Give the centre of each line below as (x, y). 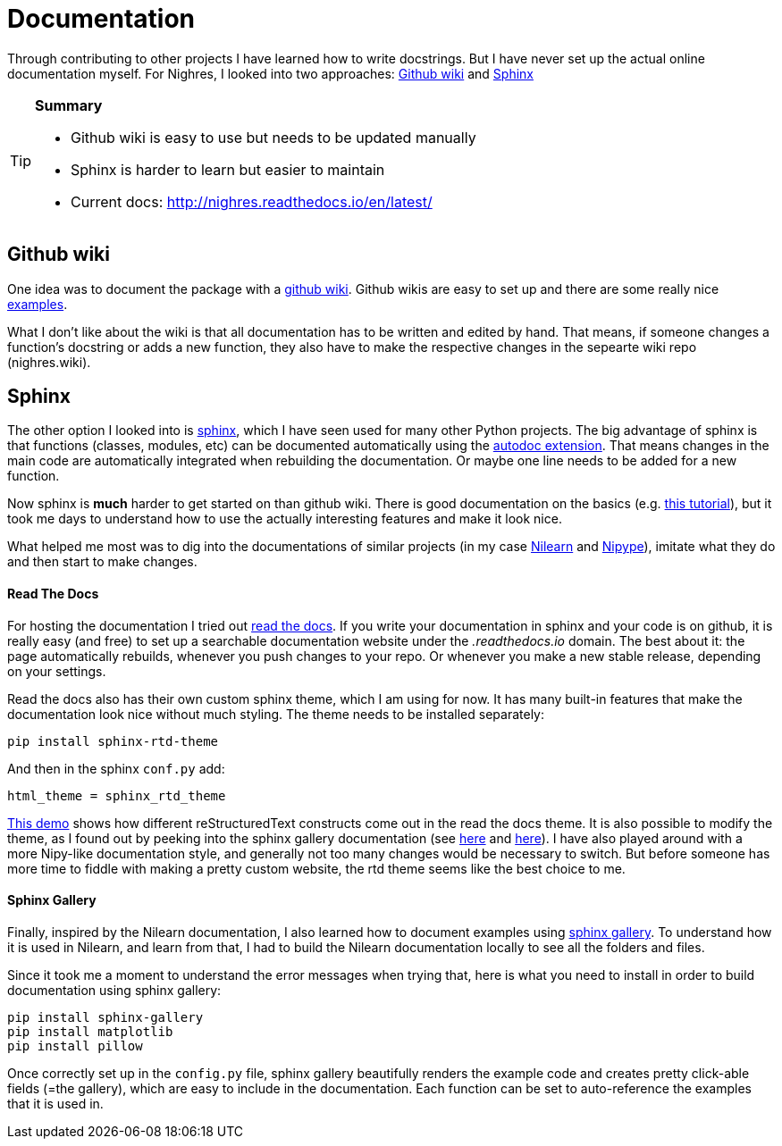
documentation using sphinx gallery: (114, 990)
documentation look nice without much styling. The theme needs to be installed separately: (276, 714)
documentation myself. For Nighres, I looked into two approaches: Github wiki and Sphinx (270, 73)
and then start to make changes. (102, 562)
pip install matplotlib (90, 1031)
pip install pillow (75, 1046)
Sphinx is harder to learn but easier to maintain (228, 169)
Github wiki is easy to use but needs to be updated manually (273, 137)
